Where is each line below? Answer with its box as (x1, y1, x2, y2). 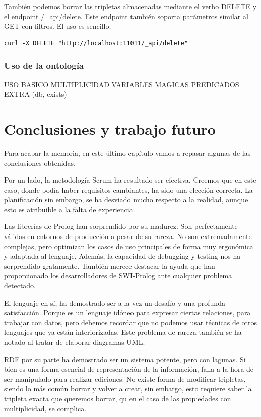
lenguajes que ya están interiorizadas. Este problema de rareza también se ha (4, 327, 242, 337)
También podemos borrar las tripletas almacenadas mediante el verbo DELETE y (4, 1, 257, 11)
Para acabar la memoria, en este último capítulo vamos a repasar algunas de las (4, 147, 251, 158)
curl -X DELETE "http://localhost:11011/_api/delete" (4, 39, 188, 47)
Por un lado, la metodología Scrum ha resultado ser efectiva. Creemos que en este (4, 174, 256, 185)
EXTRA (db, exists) (4, 89, 67, 99)
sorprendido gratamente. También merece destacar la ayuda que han (4, 260, 215, 271)
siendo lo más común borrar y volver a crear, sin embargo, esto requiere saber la (4, 383, 252, 394)
